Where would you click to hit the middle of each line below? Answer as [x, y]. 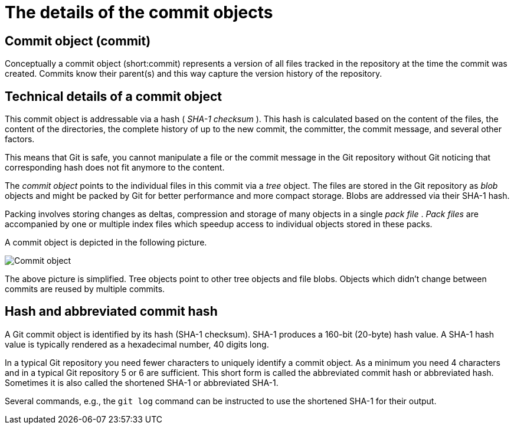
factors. [20, 139]
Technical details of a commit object [114, 96]
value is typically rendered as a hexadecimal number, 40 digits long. [137, 344]
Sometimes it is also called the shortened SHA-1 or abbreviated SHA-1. [142, 382]
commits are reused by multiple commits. [85, 289]
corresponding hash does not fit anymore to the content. [115, 168]
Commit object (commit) [78, 41]
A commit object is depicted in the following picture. [106, 243]
